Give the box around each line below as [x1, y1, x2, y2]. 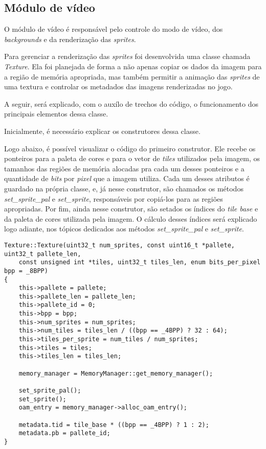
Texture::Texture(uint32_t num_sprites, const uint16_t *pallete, [4, 241, 235, 249]
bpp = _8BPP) [4, 267, 48, 275]
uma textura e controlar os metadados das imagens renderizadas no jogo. [4, 81, 233, 92]
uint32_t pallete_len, [4, 250, 81, 258]
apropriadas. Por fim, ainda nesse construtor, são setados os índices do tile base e [4, 203, 258, 214]
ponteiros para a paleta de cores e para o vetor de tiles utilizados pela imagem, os [4, 153, 260, 164]
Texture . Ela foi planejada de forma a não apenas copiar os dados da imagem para [4, 61, 262, 71]
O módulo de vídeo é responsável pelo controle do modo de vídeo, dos [4, 24, 223, 34]
